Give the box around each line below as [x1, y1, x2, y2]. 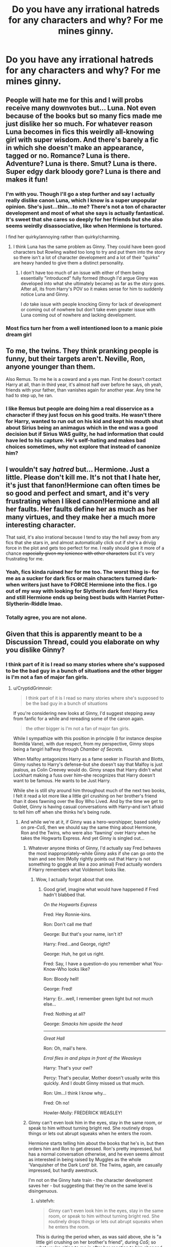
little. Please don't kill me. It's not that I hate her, [6, 473, 161, 482]
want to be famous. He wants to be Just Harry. [13, 777, 111, 784]
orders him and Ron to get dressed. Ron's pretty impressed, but [28, 1145, 161, 1151]
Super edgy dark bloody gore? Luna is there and [6, 167, 161, 176]
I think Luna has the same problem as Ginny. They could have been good [13, 243, 166, 250]
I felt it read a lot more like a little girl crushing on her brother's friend [13, 792, 157, 799]
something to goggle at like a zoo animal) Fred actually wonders [28, 861, 162, 867]
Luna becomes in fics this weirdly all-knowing [6, 127, 154, 136]
